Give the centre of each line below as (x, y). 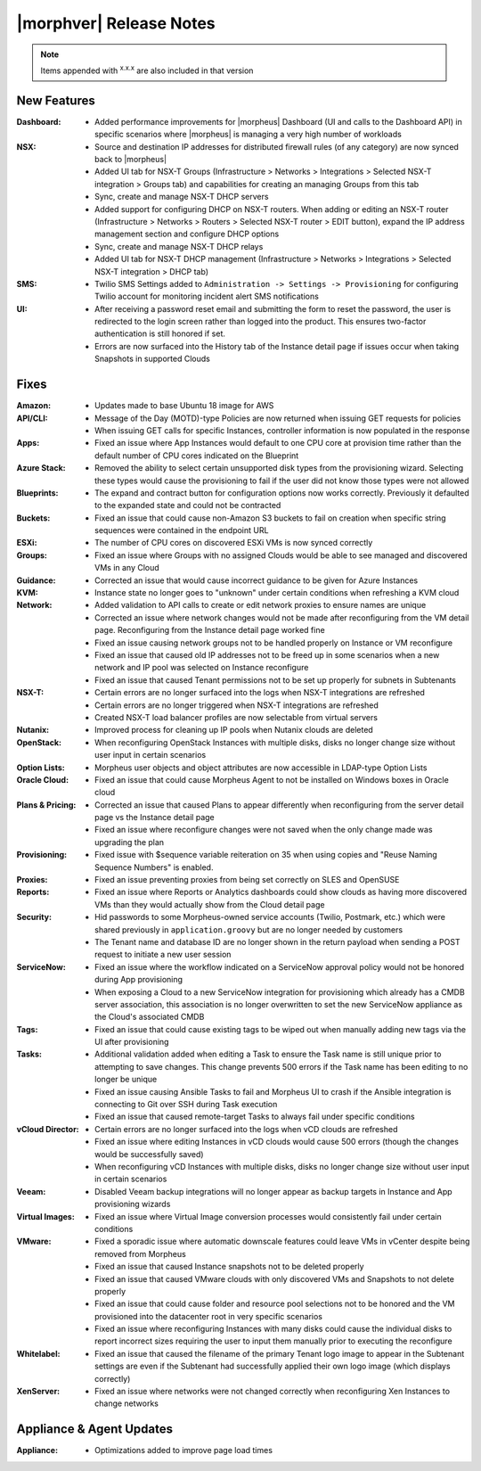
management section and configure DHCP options (187, 234)
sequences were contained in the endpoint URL (182, 530)
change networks (127, 1403)
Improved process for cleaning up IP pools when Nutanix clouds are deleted (234, 730)
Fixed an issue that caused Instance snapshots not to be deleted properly (229, 1267)
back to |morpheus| (131, 160)
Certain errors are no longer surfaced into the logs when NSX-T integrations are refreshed (260, 693)
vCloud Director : (48, 1129)
